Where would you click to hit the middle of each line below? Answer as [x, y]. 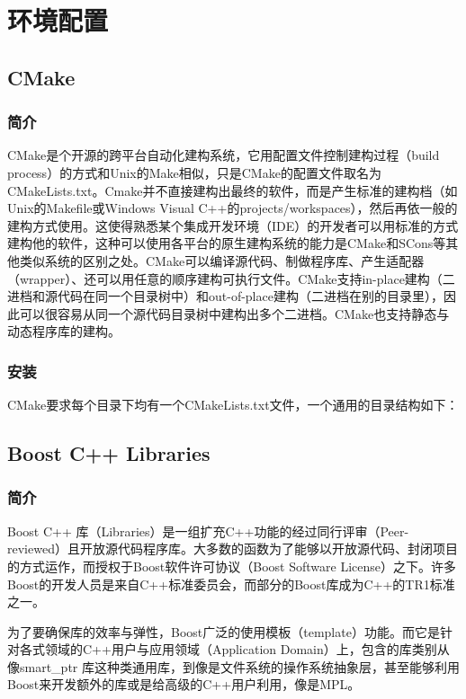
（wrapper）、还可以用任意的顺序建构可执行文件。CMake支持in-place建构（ [225, 278]
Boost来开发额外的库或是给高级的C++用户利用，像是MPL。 [184, 684]
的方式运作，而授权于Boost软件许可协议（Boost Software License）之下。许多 [232, 566]
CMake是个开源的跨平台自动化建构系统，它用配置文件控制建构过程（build [224, 155]
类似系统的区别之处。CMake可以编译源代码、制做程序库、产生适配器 [222, 260]
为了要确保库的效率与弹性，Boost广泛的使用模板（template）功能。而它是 [224, 631]
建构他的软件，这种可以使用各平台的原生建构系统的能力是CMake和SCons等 [227, 243]
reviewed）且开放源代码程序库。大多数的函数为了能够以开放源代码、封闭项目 [233, 549]
